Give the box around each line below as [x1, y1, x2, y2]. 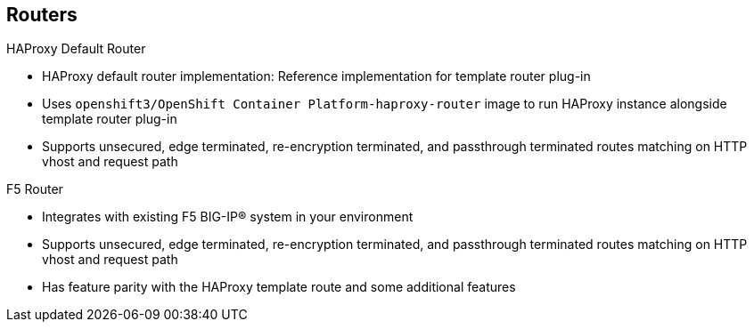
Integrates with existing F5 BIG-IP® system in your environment [42, 209, 414, 225]
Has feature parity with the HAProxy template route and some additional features [42, 279, 516, 295]
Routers [6, 4, 78, 26]
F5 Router [6, 181, 63, 197]
